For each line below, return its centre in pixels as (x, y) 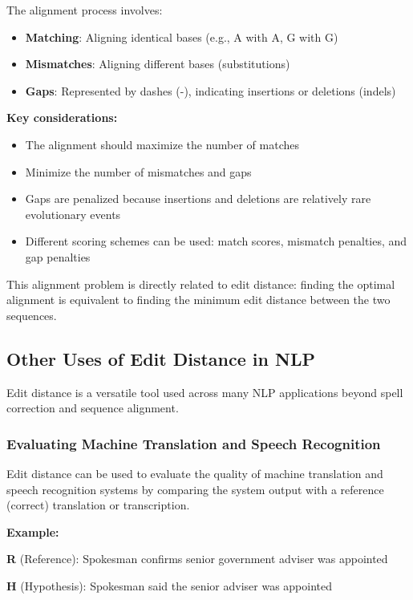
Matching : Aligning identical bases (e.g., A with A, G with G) (182, 36)
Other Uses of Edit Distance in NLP (161, 358)
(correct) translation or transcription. (98, 505)
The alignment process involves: (85, 10)
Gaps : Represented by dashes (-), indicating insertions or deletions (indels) (211, 90)
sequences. (32, 315)
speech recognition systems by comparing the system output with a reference (195, 489)
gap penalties (58, 256)
